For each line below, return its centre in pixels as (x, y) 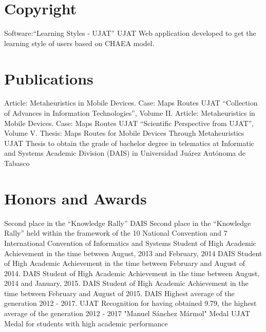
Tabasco (17, 163)
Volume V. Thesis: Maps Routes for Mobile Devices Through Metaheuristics (124, 133)
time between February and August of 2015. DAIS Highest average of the (119, 293)
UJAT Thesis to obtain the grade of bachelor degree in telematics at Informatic (129, 143)
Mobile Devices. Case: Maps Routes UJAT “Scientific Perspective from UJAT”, (129, 123)
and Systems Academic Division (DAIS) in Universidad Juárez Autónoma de (125, 153)
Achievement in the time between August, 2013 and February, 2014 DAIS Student (133, 253)
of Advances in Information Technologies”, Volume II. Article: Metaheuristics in (130, 113)
